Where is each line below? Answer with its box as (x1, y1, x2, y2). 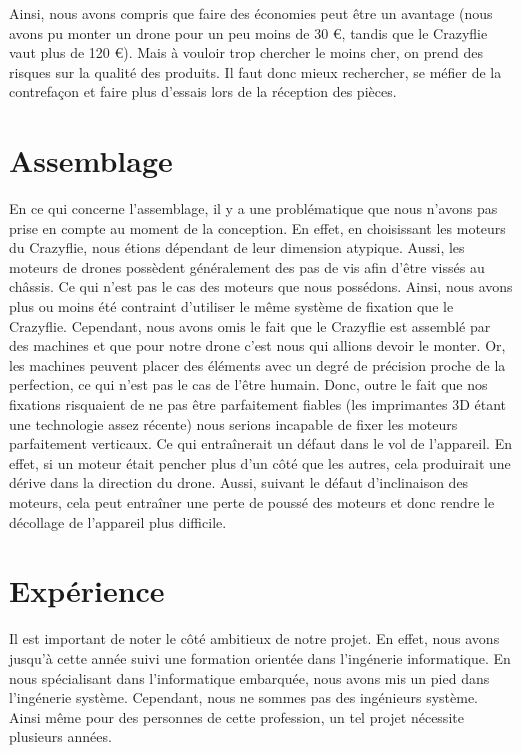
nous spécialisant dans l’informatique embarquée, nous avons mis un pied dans (9, 667, 490, 688)
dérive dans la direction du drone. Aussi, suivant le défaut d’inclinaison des (9, 472, 469, 493)
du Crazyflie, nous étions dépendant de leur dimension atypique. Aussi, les (9, 237, 465, 258)
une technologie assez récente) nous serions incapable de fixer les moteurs (9, 413, 458, 434)
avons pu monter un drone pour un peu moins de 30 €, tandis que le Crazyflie (9, 22, 488, 43)
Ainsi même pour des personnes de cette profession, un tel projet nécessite (9, 706, 464, 727)
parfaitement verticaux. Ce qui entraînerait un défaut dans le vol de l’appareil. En (9, 433, 512, 454)
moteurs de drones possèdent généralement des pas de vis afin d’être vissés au (9, 256, 485, 277)
